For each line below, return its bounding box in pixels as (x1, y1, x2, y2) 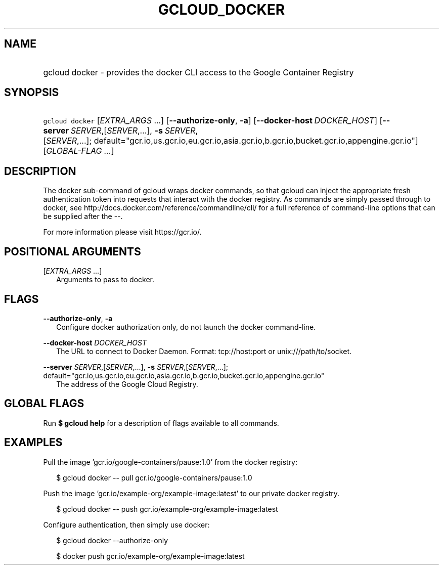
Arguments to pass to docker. (56, 275, 154, 284)
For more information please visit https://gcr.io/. (43, 228, 202, 237)
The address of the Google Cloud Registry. (56, 379, 198, 388)
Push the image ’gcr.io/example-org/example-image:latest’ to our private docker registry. (43, 489, 339, 498)
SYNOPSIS (4, 86, 59, 99)
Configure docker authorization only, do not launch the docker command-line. (56, 322, 316, 331)
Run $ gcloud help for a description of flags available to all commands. (43, 418, 279, 427)
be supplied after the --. (43, 212, 123, 221)
